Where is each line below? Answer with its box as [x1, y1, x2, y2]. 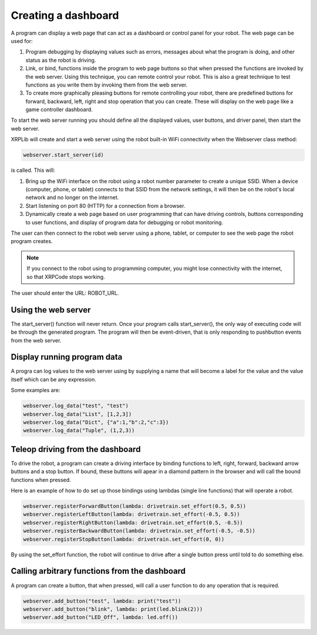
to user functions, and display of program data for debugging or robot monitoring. [25, 218, 223, 226]
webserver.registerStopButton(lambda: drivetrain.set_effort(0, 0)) [23, 536, 225, 543]
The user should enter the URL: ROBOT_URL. [11, 289, 119, 297]
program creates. [11, 238, 53, 245]
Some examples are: [11, 387, 60, 394]
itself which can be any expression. [11, 375, 96, 383]
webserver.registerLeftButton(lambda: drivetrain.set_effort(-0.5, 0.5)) [23, 511, 240, 518]
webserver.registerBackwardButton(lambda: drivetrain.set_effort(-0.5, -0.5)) [23, 527, 255, 534]
